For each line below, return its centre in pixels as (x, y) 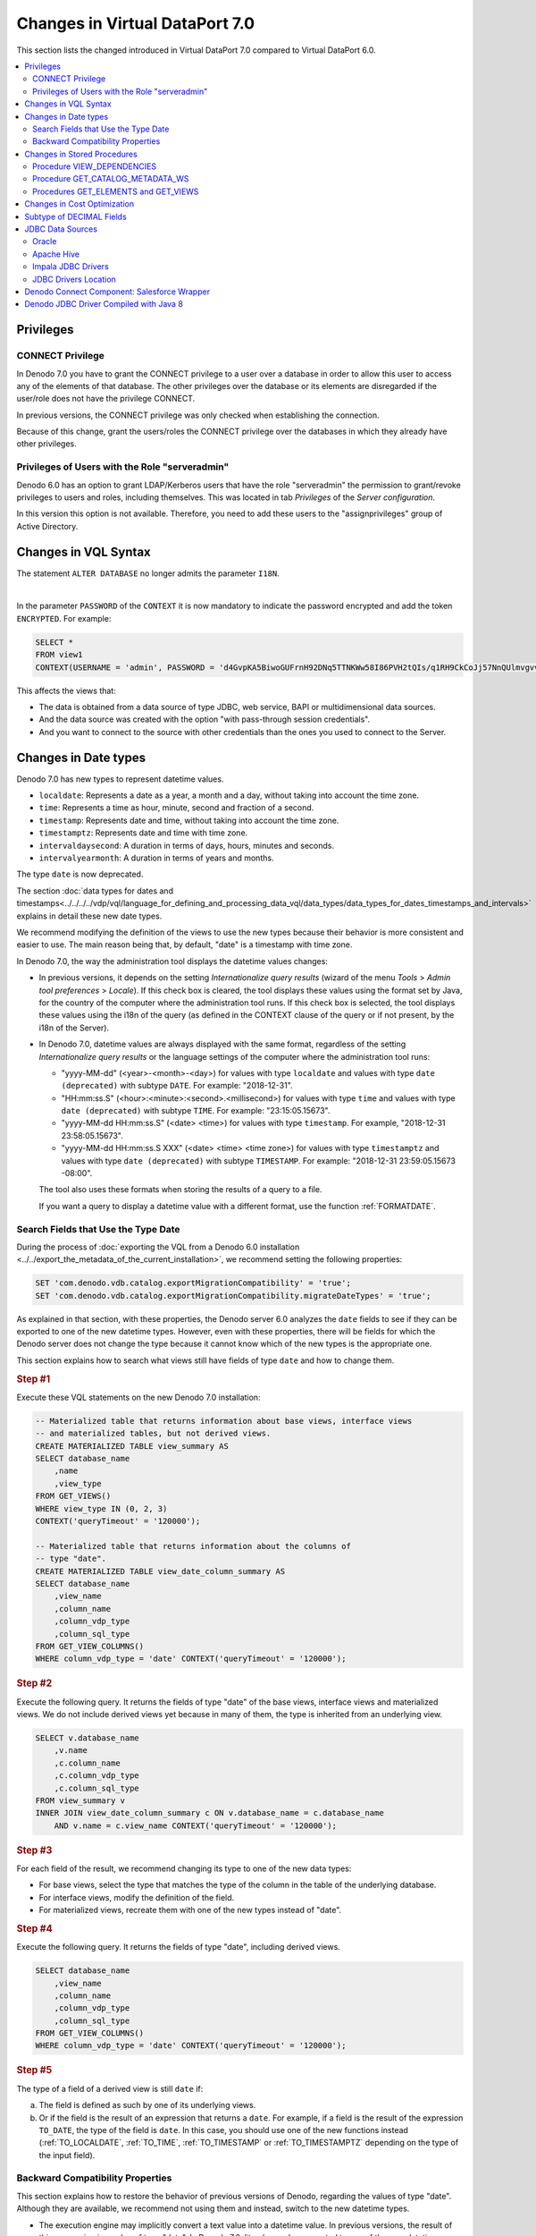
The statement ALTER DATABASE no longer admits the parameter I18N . (148, 573)
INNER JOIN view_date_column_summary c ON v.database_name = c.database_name (209, 1813)
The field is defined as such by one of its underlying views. (147, 2105)
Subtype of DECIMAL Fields (75, 216)
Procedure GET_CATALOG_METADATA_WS (111, 179)
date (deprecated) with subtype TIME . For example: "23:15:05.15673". (196, 1111)
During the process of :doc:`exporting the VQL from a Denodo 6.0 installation (158, 1247)
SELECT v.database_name (88, 1738)
